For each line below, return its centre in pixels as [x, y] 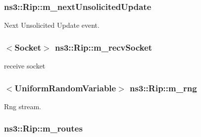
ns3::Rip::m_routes [43, 128]
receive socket [25, 66]
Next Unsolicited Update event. [52, 25]
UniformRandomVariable [65, 88]
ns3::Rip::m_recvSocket [104, 47]
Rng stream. [23, 106]
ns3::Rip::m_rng [163, 88]
